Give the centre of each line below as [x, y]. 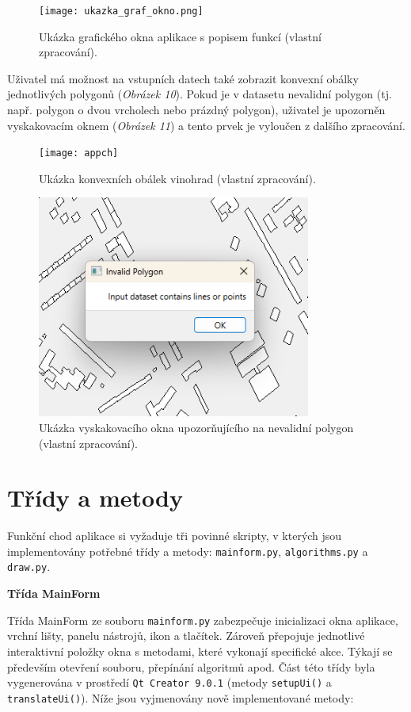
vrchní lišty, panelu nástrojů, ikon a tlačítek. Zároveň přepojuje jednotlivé [186, 635]
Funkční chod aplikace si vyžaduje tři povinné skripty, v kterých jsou [175, 536]
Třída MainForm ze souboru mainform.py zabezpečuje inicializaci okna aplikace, [203, 620]
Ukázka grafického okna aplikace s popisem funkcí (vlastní [180, 36]
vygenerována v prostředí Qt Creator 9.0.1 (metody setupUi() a [169, 682]
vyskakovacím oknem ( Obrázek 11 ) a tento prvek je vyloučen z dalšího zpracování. [206, 125]
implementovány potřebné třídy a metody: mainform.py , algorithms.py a [188, 551]
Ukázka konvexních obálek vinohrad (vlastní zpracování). [177, 178]
